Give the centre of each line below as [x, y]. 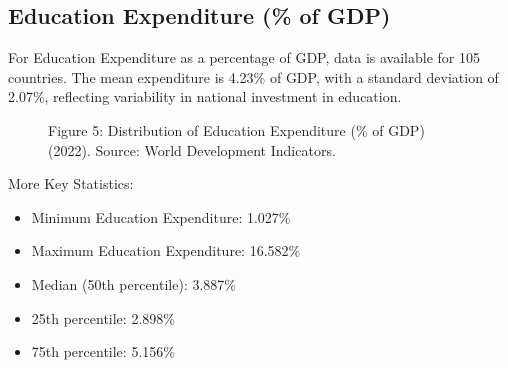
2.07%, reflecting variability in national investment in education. [205, 96]
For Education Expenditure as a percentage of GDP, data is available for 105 [244, 57]
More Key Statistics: [71, 183]
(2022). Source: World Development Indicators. [192, 149]
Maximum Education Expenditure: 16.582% [166, 250]
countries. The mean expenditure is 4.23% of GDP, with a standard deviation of [253, 76]
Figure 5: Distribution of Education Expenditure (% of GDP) [236, 129]
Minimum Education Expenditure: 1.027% [161, 216]
